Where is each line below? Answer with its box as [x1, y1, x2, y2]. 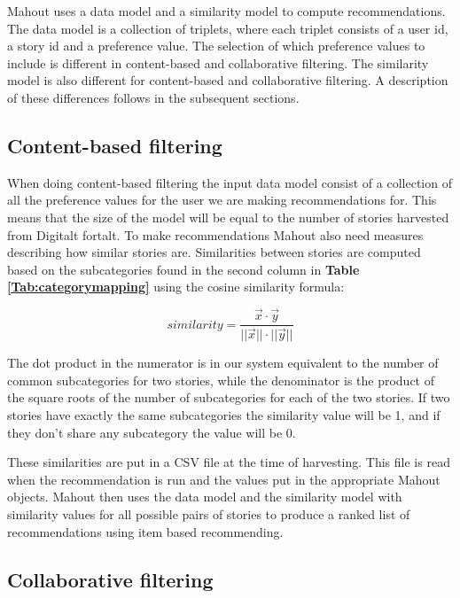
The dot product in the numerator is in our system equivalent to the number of [7, 353, 439, 372]
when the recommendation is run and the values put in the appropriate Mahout [7, 470, 441, 488]
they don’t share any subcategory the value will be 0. [7, 423, 296, 441]
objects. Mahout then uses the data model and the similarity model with [7, 487, 402, 506]
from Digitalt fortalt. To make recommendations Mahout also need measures [7, 225, 424, 244]
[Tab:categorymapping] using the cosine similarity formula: [7, 277, 345, 296]
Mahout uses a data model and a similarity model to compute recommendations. [7, 2, 446, 19]
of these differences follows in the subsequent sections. [7, 88, 300, 106]
